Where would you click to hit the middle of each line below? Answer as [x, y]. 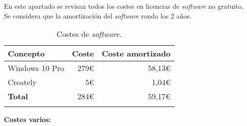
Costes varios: [27, 119]
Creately [22, 82]
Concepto [26, 54]
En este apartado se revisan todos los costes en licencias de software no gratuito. [124, 6]
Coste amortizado [136, 54]
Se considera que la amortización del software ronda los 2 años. [98, 15]
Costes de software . [89, 34]
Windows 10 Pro [36, 68]
